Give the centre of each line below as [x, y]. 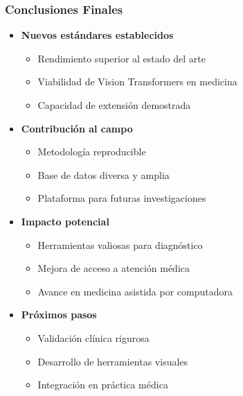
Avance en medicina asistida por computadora [135, 291]
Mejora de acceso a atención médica [114, 268]
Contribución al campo [77, 128]
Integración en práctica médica [103, 385]
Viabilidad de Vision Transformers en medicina [137, 81]
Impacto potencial [65, 221]
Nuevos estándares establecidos [97, 35]
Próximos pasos [59, 315]
